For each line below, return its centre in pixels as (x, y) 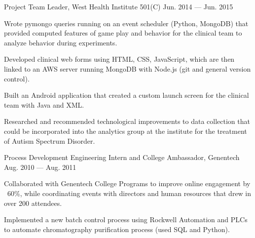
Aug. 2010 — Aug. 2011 (40, 167)
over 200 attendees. (33, 203)
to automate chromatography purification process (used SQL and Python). (117, 229)
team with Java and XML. (44, 104)
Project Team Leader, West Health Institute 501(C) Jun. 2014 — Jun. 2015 (119, 6)
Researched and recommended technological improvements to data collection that (127, 121)
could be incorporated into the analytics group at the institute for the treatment (126, 131)
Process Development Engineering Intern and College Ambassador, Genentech (122, 157)
